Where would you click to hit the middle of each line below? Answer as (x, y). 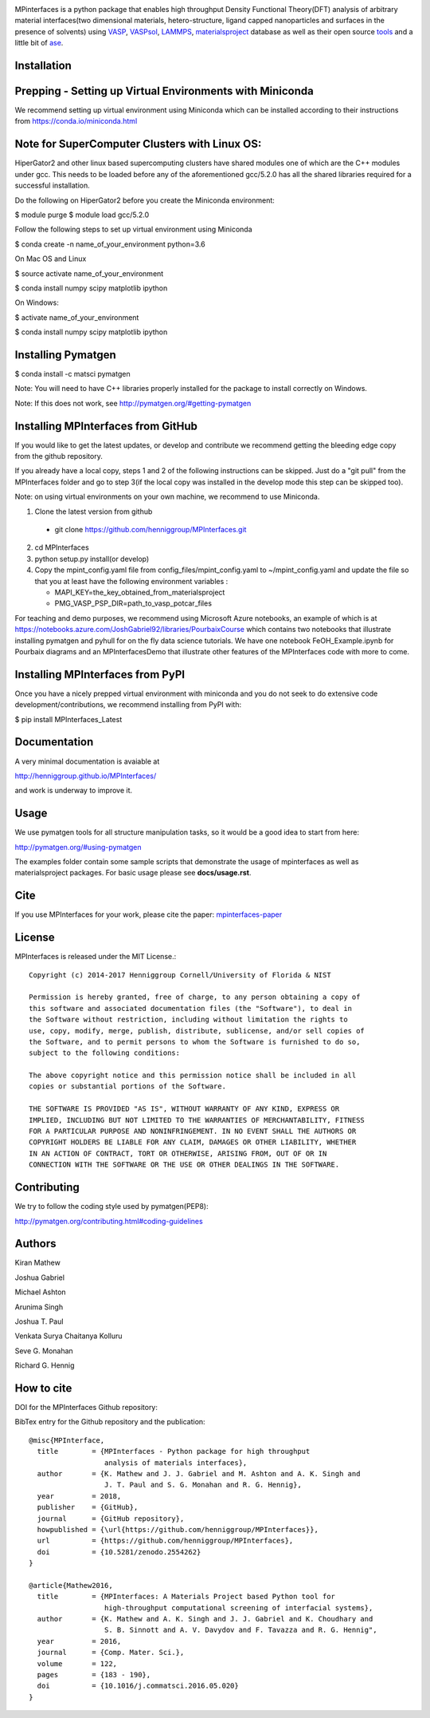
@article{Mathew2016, (71, 1585)
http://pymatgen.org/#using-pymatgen (78, 847)
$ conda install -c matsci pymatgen (72, 373)
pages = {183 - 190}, (94, 1675)
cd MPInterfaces (62, 547)
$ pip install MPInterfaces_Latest (68, 719)
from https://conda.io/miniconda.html (76, 121)
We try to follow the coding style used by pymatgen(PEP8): (111, 1207)
